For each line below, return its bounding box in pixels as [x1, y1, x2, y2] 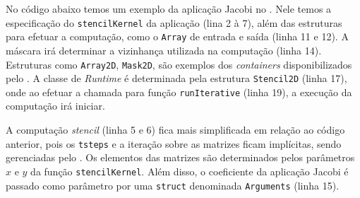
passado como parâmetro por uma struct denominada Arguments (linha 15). [6, 177, 340, 192]
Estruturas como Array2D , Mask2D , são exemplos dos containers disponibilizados [6, 57, 352, 71]
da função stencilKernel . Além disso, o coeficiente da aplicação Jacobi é [30, 163, 349, 178]
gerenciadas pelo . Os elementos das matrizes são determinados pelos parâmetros [6, 150, 355, 165]
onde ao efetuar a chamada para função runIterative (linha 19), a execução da [6, 84, 352, 99]
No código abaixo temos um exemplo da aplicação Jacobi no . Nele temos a [6, 1, 332, 16]
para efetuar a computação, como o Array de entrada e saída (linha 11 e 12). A [6, 29, 349, 44]
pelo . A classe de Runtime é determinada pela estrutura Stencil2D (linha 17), [6, 71, 347, 86]
